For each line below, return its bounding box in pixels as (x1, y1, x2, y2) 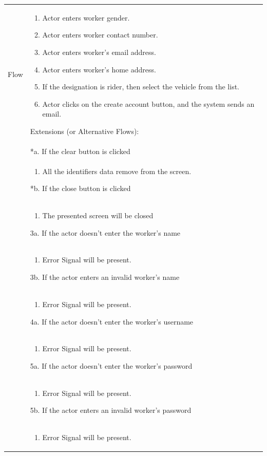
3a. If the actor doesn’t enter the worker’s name (30, 227, 181, 238)
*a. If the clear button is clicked (30, 145, 130, 156)
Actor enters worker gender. (42, 12, 130, 23)
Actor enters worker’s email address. (42, 46, 156, 57)
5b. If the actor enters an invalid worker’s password (30, 405, 192, 415)
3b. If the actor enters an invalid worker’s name (30, 272, 180, 282)
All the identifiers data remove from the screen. (42, 165, 192, 176)
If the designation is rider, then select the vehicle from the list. (42, 81, 240, 92)
